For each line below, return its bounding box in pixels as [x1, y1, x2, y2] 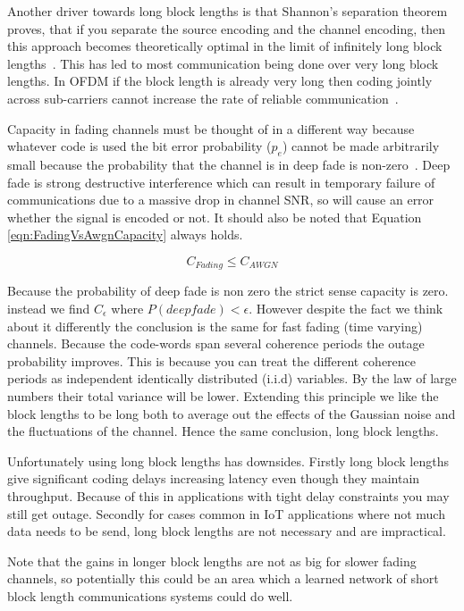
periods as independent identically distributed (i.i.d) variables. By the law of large [7, 369, 457, 388]
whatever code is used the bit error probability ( [7, 137, 272, 155]
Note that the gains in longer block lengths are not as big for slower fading [7, 551, 417, 570]
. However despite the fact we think [249, 298, 443, 317]
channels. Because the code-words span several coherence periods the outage [7, 334, 425, 353]
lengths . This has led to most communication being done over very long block [7, 54, 439, 72]
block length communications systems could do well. [7, 586, 293, 605]
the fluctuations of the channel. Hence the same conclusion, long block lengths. [7, 422, 439, 440]
